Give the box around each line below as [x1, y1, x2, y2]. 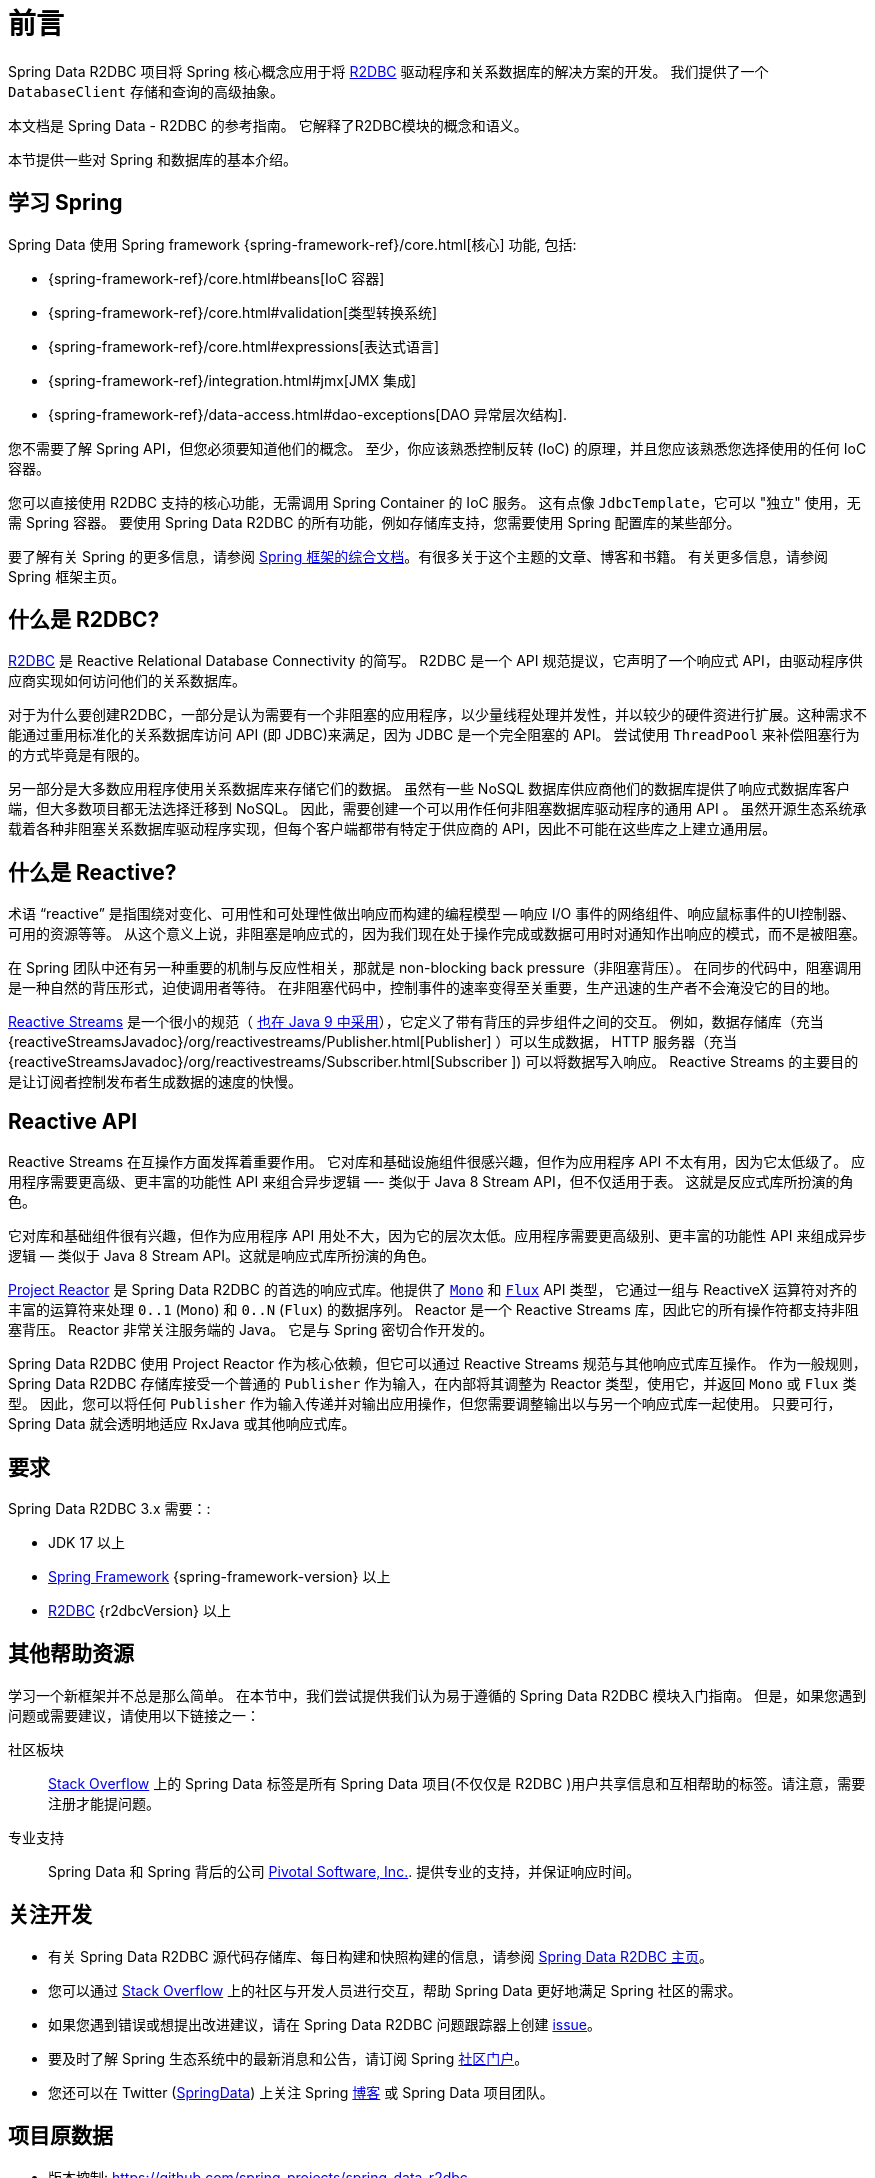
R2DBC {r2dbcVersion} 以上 [48, 1601, 231, 1619]
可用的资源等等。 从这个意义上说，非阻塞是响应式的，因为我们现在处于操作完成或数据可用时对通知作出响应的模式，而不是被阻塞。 [8, 925, 866, 943]
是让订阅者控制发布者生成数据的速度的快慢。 [8, 1073, 302, 1091]
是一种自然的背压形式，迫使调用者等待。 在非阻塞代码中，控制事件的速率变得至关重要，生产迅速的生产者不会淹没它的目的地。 [8, 979, 838, 997]
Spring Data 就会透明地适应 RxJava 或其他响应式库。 [8, 1415, 356, 1433]
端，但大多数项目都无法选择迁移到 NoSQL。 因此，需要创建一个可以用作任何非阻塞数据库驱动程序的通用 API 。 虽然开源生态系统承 [8, 800, 867, 818]
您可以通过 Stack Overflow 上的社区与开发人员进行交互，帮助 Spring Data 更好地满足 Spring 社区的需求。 [48, 1981, 742, 1999]
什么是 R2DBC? [8, 607, 160, 633]
